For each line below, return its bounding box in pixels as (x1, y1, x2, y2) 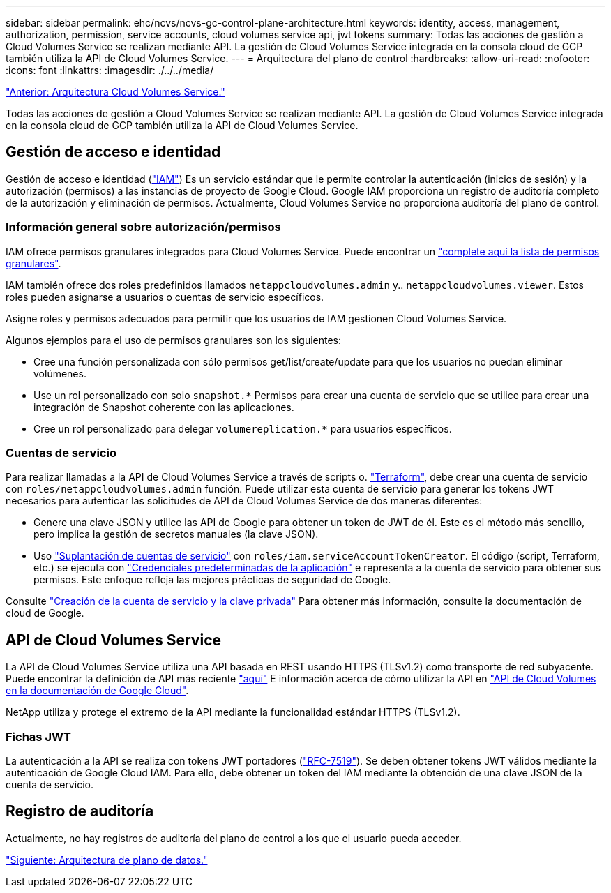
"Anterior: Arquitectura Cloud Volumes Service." (6, 86, 225, 98)
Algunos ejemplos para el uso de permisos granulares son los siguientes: (6, 333, 342, 346)
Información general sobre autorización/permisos (6, 220, 281, 234)
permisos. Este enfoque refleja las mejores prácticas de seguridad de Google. (33, 573, 391, 586)
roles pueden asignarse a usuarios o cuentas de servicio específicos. (6, 290, 324, 303)
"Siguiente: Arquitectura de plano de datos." (6, 853, 208, 866)
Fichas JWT (6, 729, 71, 744)
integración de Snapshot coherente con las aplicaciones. (33, 400, 294, 413)
